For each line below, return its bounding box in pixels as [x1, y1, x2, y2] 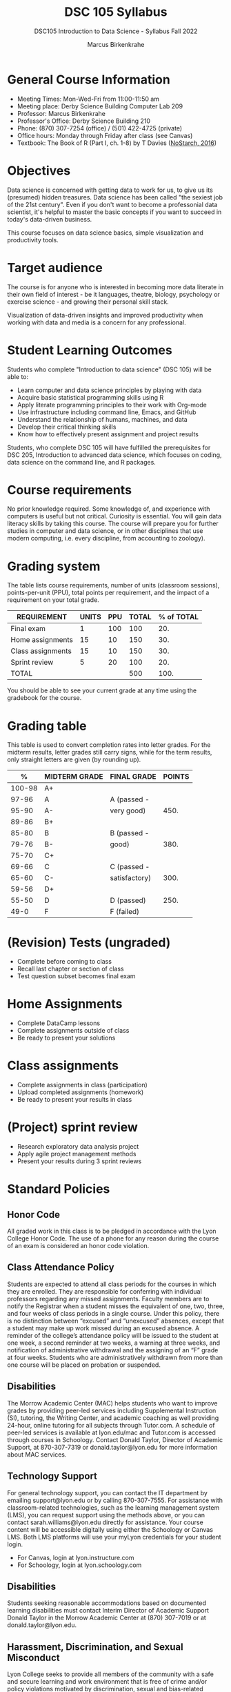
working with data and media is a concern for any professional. [7, 318, 186, 327]
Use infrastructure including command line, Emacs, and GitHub [17, 408, 197, 416]
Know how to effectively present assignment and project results [17, 429, 199, 438]
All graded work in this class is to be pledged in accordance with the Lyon [7, 1227, 217, 1236]
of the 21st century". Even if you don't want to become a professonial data [7, 200, 218, 208]
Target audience [7, 260, 103, 275]
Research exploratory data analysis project [17, 1142, 139, 1151]
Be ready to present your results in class [17, 1096, 132, 1104]
